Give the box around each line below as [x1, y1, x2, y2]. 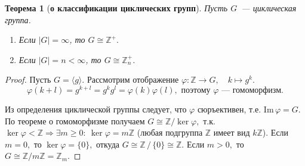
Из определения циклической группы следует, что [5, 103, 187, 115]
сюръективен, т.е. [197, 103, 261, 115]
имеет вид [213, 126, 250, 139]
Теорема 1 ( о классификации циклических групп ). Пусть [5, 2, 228, 14]
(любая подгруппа [137, 126, 203, 139]
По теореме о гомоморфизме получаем [5, 114, 145, 127]
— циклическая [241, 2, 297, 14]
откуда [96, 137, 120, 150]
